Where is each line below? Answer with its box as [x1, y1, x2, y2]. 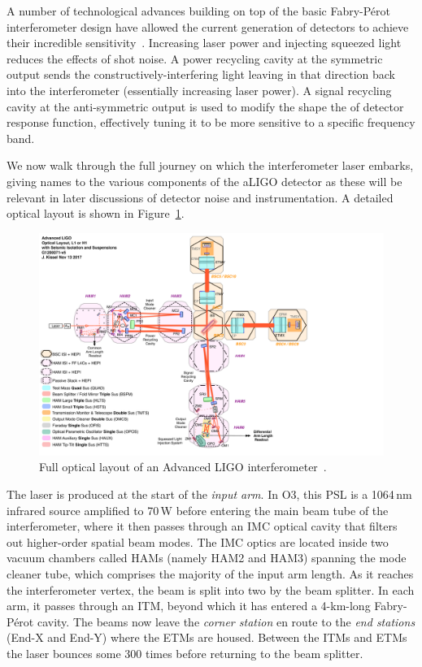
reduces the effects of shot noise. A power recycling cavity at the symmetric [7, 50, 383, 67]
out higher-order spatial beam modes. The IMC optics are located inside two [7, 533, 389, 550]
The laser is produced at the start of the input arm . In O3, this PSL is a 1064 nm [7, 486, 412, 503]
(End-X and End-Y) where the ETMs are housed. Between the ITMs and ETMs [7, 629, 407, 646]
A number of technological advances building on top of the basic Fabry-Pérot [7, 2, 391, 19]
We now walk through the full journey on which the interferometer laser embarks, [7, 157, 414, 174]
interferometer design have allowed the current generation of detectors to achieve [7, 18, 409, 35]
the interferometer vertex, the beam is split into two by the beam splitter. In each [7, 581, 415, 598]
